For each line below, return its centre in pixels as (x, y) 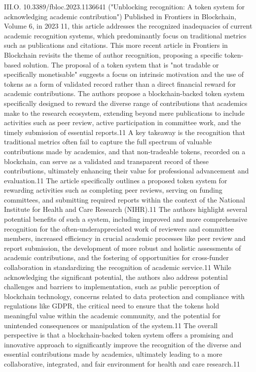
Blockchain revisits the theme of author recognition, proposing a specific (113, 54)
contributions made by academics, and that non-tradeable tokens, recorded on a (125, 151)
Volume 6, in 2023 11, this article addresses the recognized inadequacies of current (128, 26)
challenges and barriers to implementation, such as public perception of (112, 287)
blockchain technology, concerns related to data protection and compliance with (124, 296)
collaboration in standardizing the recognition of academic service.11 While (118, 267)
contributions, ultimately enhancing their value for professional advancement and (127, 171)
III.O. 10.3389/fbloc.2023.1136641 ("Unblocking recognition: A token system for (125, 6)
